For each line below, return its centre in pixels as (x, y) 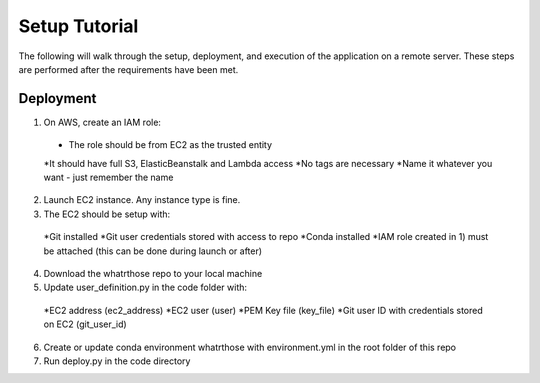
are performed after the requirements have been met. (128, 69)
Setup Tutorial (78, 26)
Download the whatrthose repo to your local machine (153, 273)
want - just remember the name (108, 177)
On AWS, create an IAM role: (102, 122)
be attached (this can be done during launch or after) (153, 251)
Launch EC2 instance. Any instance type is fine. (142, 200)
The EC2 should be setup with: (107, 214)
